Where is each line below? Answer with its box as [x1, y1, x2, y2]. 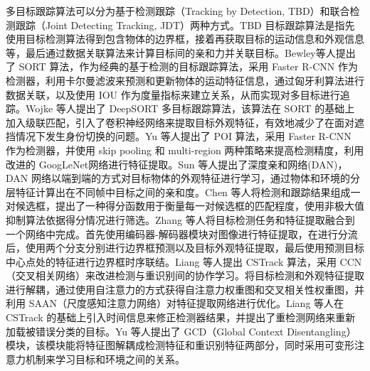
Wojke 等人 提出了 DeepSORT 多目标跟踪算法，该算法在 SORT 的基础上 [25, 101, 355, 116]
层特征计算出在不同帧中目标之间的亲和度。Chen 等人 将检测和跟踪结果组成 [6, 184, 351, 199]
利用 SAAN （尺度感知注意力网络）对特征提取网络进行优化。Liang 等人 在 [6, 296, 344, 311]
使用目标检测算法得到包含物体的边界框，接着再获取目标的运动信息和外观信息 [6, 31, 364, 46]
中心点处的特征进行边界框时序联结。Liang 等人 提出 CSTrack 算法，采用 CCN [6, 254, 362, 269]
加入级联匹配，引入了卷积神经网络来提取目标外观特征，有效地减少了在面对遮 [6, 114, 364, 129]
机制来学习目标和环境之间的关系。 [25, 351, 185, 366]
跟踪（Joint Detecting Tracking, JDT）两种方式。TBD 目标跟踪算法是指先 [15, 17, 355, 32]
